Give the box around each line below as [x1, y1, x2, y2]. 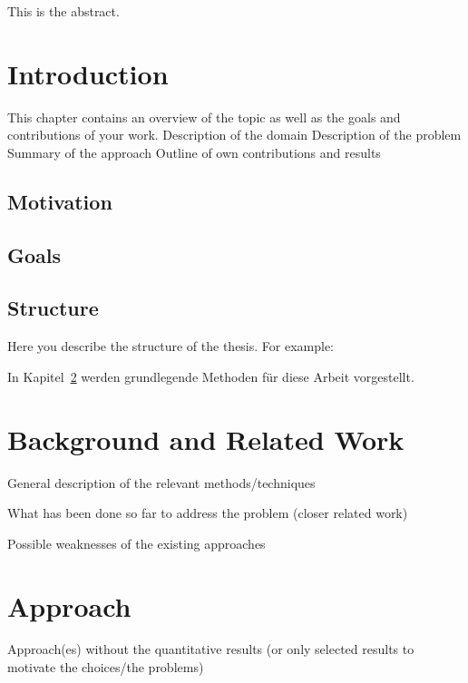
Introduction [7, 54, 169, 92]
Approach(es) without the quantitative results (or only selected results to [7, 639, 414, 659]
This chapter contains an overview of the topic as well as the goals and [7, 107, 401, 126]
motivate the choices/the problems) [7, 658, 204, 677]
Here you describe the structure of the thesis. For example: [7, 337, 335, 356]
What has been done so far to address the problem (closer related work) [7, 503, 408, 522]
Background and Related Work [7, 420, 405, 457]
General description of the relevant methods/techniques [7, 473, 316, 492]
